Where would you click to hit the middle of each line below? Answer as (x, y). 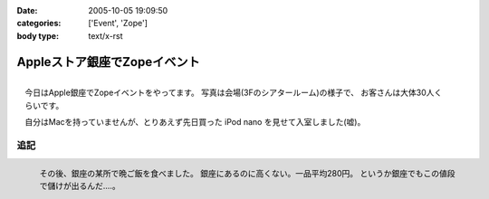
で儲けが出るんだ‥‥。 (80, 186)
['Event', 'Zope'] (118, 24)
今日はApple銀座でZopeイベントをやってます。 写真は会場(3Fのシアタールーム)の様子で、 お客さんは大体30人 (230, 93)
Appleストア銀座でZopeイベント (108, 62)
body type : (38, 35)
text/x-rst (105, 35)
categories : (39, 24)
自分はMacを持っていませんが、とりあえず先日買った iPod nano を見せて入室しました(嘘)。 (195, 122)
